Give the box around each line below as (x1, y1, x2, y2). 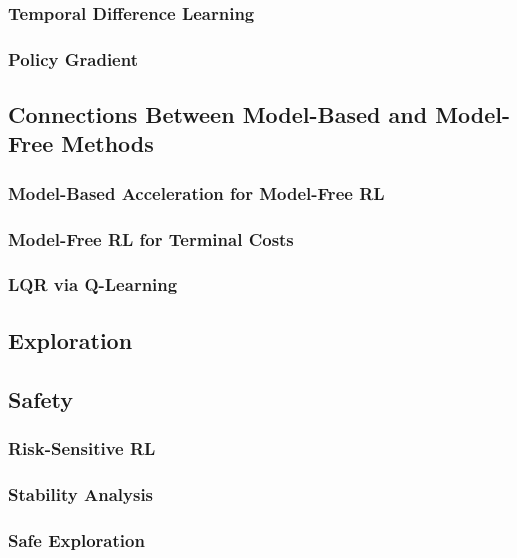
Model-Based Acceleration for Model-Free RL (8, 180, 385, 205)
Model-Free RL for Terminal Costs (8, 226, 294, 251)
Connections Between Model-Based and (8, 99, 428, 130)
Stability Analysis (8, 481, 154, 506)
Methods (61, 128, 154, 159)
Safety (8, 383, 74, 414)
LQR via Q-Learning (8, 272, 178, 297)
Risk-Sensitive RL (8, 435, 156, 460)
